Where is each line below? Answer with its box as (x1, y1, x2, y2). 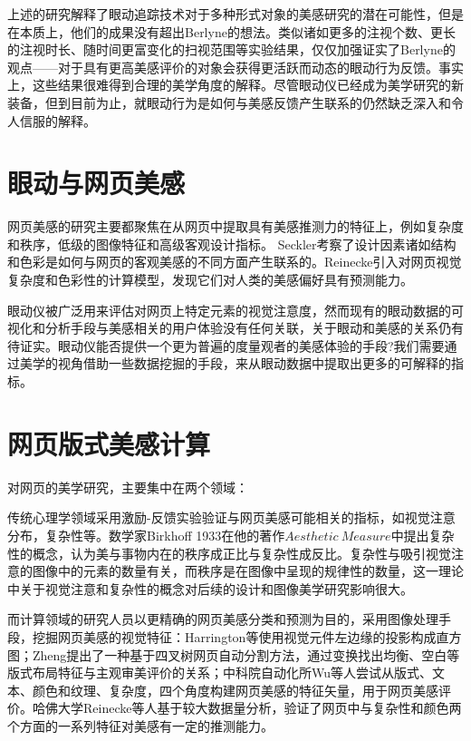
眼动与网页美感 (7, 164, 186, 201)
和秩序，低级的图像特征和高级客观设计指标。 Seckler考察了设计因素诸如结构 (7, 234, 457, 253)
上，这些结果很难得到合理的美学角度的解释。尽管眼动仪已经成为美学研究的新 (7, 75, 464, 94)
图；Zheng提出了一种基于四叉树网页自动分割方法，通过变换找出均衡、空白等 (7, 645, 460, 664)
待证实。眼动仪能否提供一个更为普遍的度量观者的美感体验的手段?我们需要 (7, 336, 445, 355)
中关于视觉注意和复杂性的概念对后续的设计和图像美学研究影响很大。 (7, 579, 413, 598)
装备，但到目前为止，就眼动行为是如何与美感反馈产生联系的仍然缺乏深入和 (7, 93, 451, 112)
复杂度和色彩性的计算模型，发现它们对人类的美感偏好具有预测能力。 (7, 270, 413, 289)
